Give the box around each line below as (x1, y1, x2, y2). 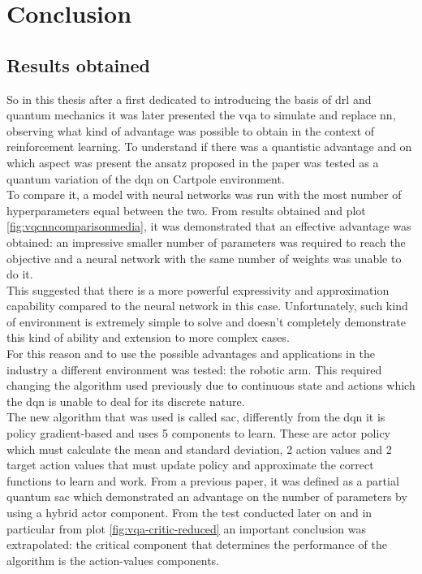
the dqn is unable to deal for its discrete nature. (6, 392, 245, 409)
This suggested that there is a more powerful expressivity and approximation (6, 281, 390, 298)
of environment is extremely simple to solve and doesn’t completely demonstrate (6, 313, 407, 330)
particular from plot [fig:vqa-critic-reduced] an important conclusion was (6, 520, 367, 537)
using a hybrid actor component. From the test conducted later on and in (6, 504, 372, 521)
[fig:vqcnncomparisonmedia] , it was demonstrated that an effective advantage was (6, 218, 411, 235)
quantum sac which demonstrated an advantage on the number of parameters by (6, 488, 407, 505)
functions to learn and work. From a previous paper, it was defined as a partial (6, 472, 399, 489)
